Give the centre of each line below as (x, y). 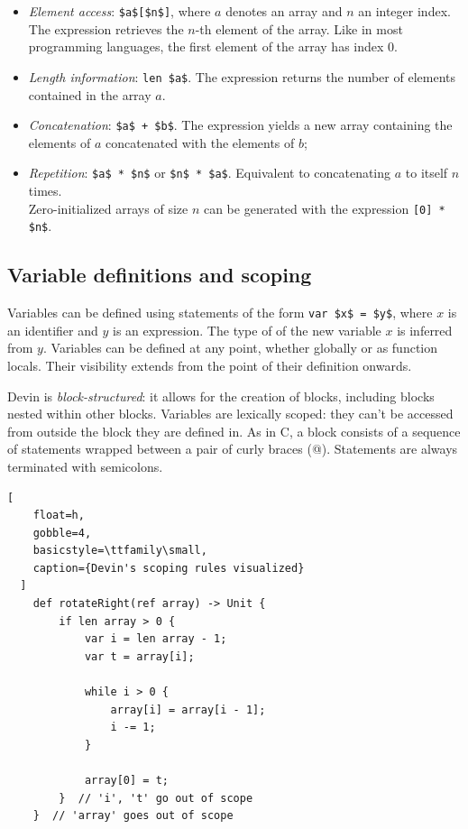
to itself (427, 173)
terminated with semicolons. (85, 466)
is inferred (425, 330)
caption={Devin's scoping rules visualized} (169, 568)
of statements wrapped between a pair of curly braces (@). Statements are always (233, 449)
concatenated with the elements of (200, 142)
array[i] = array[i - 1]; (188, 709)
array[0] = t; (126, 781)
